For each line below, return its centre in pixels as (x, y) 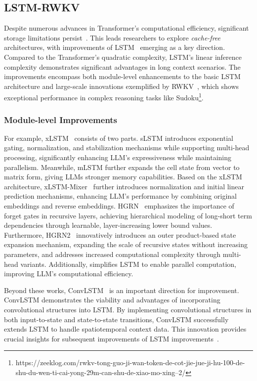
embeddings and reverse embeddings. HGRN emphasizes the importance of (119, 205)
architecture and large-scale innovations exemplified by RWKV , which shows (122, 86)
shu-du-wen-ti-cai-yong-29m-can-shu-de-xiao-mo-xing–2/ (101, 372)
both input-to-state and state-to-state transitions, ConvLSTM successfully (116, 319)
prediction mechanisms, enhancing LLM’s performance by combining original (120, 196)
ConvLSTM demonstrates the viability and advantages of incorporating (112, 300)
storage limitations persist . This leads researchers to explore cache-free (112, 37)
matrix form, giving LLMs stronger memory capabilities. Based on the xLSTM (123, 177)
